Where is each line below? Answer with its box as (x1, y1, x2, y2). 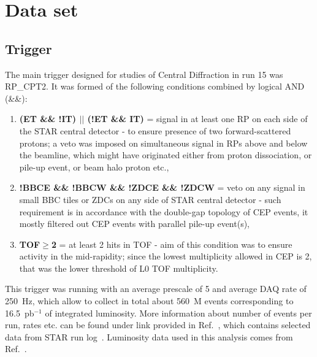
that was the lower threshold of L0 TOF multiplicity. (19, 261, 218, 274)
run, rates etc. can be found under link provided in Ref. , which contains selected (5, 318, 311, 331)
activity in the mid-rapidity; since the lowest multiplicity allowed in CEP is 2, (19, 250, 312, 263)
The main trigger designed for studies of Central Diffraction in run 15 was (5, 67, 283, 80)
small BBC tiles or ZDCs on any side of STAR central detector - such (19, 193, 281, 205)
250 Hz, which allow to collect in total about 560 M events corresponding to (5, 294, 294, 307)
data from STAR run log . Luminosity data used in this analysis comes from (5, 330, 293, 343)
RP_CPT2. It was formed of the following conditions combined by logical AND (5, 80, 305, 93)
